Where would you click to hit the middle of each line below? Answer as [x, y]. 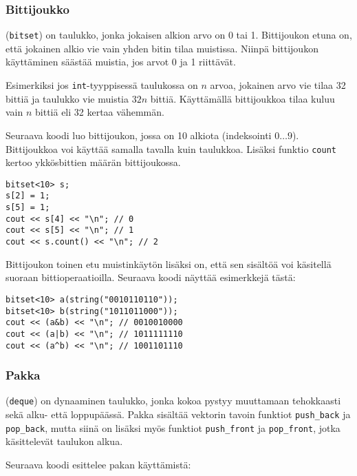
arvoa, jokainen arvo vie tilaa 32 [278, 85]
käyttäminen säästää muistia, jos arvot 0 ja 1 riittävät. [121, 62]
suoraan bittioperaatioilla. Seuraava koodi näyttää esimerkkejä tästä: [151, 277]
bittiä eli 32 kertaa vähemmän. [100, 112]
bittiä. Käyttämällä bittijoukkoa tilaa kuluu [242, 98]
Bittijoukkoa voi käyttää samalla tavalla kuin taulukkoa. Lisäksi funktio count [171, 148]
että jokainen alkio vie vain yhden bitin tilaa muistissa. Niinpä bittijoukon [162, 48]
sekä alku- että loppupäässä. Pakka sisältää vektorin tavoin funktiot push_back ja [178, 414]
